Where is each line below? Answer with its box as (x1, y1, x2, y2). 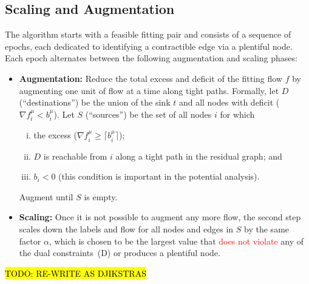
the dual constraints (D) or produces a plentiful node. (19, 246, 220, 259)
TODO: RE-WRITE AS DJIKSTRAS (5, 266, 146, 279)
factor (19, 234, 41, 247)
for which (220, 107, 255, 120)
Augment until (19, 190, 73, 203)
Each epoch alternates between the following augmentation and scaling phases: (5, 52, 297, 64)
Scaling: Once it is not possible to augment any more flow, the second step (19, 211, 301, 223)
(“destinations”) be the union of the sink (19, 96, 171, 109)
